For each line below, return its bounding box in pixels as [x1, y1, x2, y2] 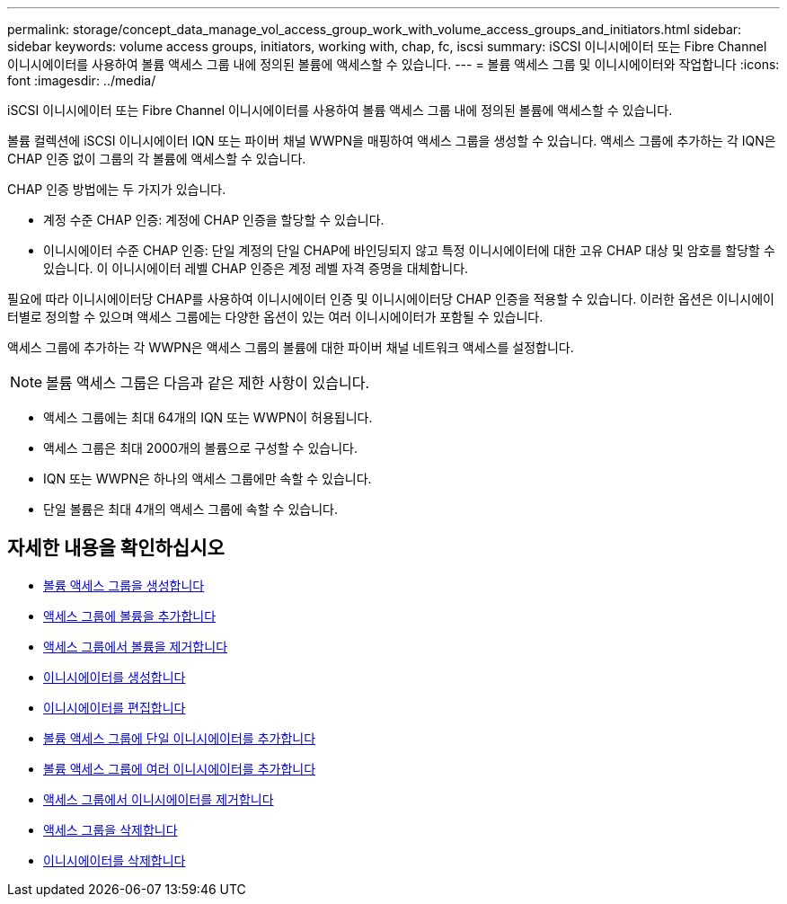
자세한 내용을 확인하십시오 [7, 536, 225, 560]
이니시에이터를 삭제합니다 [43, 852, 186, 868]
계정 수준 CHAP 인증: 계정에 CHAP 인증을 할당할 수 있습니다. [43, 212, 385, 227]
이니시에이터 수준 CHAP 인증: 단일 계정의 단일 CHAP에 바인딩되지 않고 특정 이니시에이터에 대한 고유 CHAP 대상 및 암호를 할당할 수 [43, 243, 775, 258]
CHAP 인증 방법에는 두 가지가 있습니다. [7, 182, 226, 197]
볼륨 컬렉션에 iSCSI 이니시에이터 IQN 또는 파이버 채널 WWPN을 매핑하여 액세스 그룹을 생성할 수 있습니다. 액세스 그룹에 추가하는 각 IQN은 [7, 133, 776, 148]
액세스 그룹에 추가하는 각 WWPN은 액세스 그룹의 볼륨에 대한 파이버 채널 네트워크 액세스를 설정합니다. [7, 340, 574, 355]
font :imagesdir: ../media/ [7, 73, 156, 88]
